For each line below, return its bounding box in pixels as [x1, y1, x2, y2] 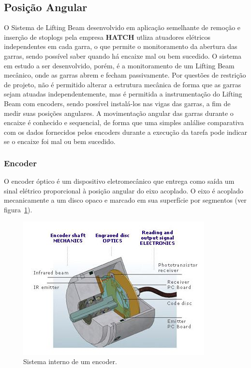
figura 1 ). [4, 204, 32, 214]
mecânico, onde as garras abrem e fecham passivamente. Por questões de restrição [4, 70, 246, 80]
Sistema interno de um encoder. [23, 356, 117, 367]
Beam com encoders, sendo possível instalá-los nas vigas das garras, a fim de [4, 98, 231, 108]
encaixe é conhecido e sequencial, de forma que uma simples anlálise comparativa [4, 117, 244, 128]
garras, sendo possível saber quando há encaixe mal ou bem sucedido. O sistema [4, 50, 242, 61]
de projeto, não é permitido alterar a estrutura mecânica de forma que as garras [4, 79, 241, 89]
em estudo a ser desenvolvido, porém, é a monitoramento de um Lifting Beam [4, 60, 235, 70]
